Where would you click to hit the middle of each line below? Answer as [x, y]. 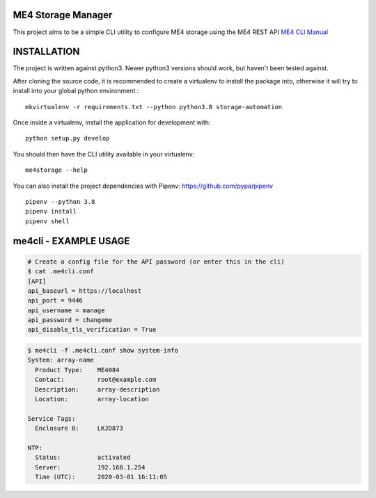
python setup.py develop [68, 138]
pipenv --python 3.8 [60, 201]
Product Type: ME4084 [77, 370]
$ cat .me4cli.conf [61, 272]
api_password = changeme [70, 320]
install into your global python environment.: [76, 91]
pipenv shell [47, 221]
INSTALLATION [46, 52]
